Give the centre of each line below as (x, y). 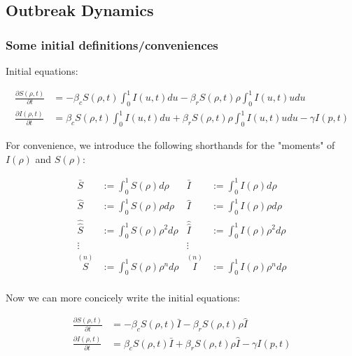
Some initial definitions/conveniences (112, 44)
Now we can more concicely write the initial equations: (123, 298)
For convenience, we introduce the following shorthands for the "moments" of (170, 145)
